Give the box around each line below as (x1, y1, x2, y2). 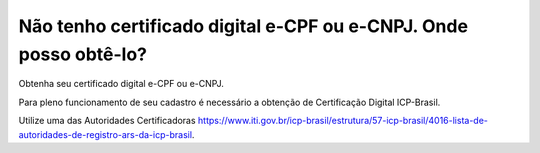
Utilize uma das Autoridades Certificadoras (18, 115, 196, 127)
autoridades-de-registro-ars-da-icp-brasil (18, 128, 193, 140)
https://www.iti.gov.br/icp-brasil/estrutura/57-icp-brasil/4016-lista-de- (197, 115, 489, 127)
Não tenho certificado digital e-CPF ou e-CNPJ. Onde (18, 15, 469, 37)
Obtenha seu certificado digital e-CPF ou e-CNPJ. (18, 78, 224, 90)
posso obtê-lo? (18, 43, 147, 65)
